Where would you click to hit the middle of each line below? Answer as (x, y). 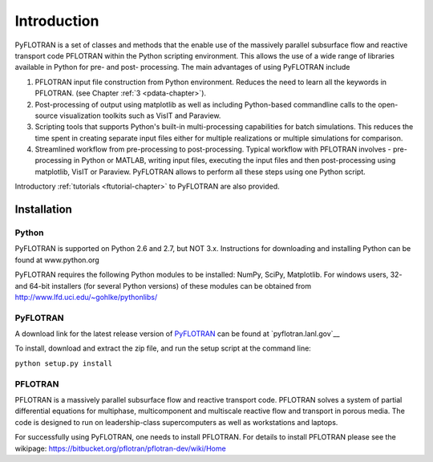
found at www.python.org (57, 260)
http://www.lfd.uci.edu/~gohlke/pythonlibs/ (86, 297)
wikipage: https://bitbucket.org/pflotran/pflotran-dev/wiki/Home (120, 448)
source (47, 115)
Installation (43, 210)
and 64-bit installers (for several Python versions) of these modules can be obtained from (163, 286)
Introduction (57, 21)
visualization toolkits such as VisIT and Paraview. (140, 115)
